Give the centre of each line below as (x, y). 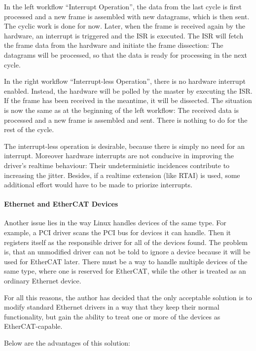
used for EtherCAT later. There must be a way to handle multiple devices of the (126, 261)
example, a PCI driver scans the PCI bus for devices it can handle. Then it (118, 232)
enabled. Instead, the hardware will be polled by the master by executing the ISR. (128, 90)
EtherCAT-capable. (33, 326)
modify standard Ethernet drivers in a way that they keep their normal (112, 307)
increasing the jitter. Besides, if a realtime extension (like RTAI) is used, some (122, 175)
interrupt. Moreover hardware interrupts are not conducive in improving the (119, 156)
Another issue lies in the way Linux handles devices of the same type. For (115, 223)
